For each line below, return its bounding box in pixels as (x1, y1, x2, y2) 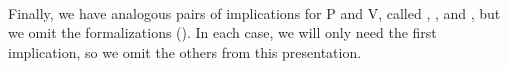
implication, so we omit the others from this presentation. (8, 41, 362, 62)
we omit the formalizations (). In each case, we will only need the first (8, 22, 437, 43)
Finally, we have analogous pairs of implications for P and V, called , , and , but (8, 2, 501, 23)
